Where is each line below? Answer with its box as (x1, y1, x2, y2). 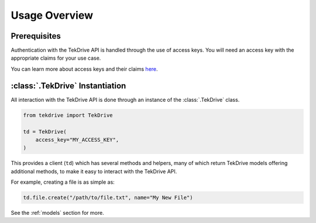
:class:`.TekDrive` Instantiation (11, 81, 126, 91)
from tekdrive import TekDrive (23, 112, 114, 118)
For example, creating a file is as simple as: (11, 179, 115, 186)
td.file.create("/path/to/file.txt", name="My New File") (23, 194, 193, 201)
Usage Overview (11, 9, 94, 22)
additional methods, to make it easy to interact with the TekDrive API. (11, 167, 177, 175)
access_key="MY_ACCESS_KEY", (35, 136, 119, 143)
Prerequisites (11, 31, 61, 41)
